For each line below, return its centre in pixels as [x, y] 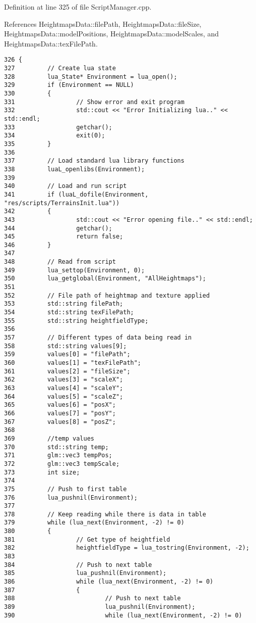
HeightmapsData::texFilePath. [51, 43]
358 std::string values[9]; [66, 346]
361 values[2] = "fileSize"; [67, 371]
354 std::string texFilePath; [69, 313]
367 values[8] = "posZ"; [60, 422]
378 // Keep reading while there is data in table [105, 514]
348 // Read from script [60, 262]
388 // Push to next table [92, 598]
